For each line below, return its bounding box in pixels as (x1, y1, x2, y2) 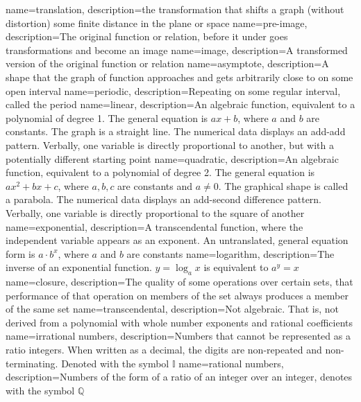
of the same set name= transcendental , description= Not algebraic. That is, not (6, 301, 339, 316)
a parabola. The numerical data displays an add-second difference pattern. (6, 192, 322, 207)
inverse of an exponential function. (6, 260, 152, 274)
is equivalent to (203, 260, 269, 274)
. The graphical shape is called (218, 178, 349, 193)
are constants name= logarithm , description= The (126, 246, 335, 261)
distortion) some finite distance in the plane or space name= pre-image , (6, 15, 308, 30)
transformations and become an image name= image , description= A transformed (6, 42, 348, 57)
